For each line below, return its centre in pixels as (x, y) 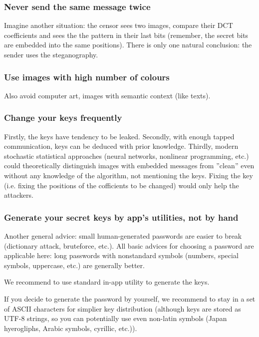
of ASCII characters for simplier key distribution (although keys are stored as (123, 308)
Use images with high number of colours (87, 77)
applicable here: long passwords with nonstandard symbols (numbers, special (121, 255)
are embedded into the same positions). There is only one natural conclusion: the (128, 45)
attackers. (19, 195)
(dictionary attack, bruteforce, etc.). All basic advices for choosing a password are (129, 245)
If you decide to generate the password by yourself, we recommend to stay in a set (130, 298)
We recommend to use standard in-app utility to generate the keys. (107, 282)
